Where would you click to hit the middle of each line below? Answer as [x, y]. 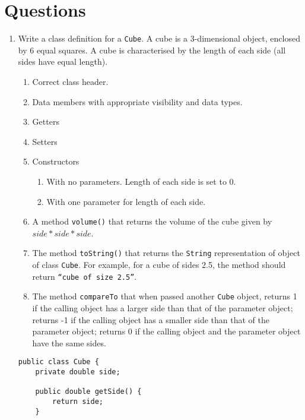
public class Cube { [58, 362]
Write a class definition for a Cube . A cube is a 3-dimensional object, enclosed [159, 38]
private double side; [78, 372]
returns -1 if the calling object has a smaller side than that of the [151, 319]
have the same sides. [69, 342]
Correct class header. [70, 81]
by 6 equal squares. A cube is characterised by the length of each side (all [152, 50]
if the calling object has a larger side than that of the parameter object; [163, 308]
